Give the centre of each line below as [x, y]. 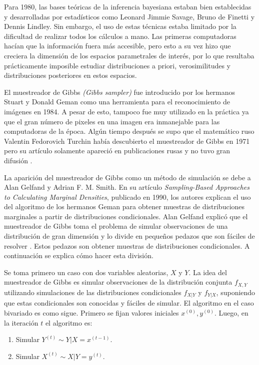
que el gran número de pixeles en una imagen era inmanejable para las [112, 121]
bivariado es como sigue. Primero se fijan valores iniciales [91, 312]
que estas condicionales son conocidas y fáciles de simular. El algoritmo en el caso [129, 303]
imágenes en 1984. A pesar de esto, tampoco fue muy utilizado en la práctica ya [126, 111]
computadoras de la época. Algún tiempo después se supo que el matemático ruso [129, 131]
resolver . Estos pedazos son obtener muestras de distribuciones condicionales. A [127, 245]
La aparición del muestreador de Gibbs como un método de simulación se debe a [127, 177]
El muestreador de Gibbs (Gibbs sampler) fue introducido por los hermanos [120, 92]
